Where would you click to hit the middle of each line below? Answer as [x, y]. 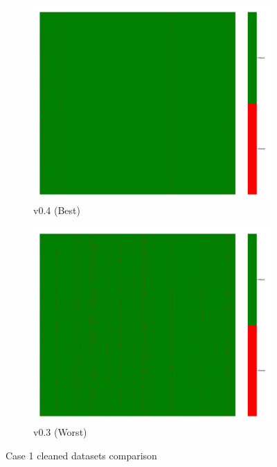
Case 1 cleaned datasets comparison [81, 456]
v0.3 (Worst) [60, 432]
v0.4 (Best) [57, 210]
